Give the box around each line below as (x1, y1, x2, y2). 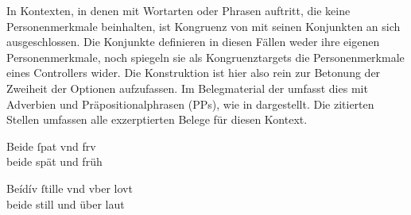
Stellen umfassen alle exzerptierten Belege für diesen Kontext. (6, 111, 308, 128)
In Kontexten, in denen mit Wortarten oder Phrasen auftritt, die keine (6, 2, 351, 18)
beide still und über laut (6, 195, 125, 212)
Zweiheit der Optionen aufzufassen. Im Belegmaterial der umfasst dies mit (6, 79, 368, 96)
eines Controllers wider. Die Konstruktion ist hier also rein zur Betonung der (6, 64, 381, 81)
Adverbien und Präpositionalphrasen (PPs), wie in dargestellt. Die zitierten (6, 95, 374, 112)
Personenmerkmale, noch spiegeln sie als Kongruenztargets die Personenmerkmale (6, 48, 405, 65)
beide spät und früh (6, 153, 103, 170)
